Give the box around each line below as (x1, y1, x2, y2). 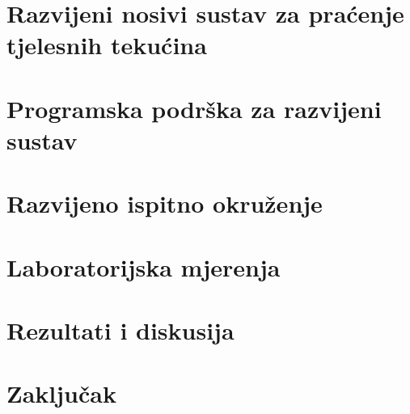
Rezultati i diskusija (6, 314, 235, 347)
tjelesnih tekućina (6, 28, 207, 61)
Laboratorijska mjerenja (6, 250, 281, 283)
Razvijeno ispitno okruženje (6, 187, 323, 220)
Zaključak (6, 377, 116, 410)
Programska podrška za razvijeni (6, 91, 382, 125)
